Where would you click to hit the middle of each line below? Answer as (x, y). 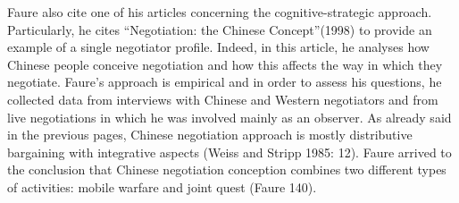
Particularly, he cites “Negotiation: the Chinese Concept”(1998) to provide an (220, 29)
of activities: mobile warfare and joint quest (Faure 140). (162, 186)
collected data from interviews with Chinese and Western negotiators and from (223, 99)
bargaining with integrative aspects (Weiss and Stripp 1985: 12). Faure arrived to (229, 152)
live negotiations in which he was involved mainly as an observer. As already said (229, 117)
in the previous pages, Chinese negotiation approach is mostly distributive (210, 135)
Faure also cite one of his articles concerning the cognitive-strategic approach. (220, 12)
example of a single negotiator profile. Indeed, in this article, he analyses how (218, 47)
